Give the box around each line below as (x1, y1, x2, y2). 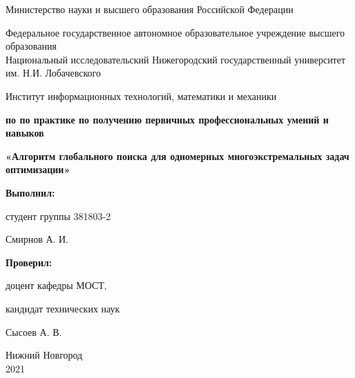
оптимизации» (6, 162, 70, 177)
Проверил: (6, 255, 52, 269)
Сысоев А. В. (6, 324, 62, 339)
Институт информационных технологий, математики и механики (6, 88, 277, 103)
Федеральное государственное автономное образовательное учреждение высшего (6, 25, 345, 39)
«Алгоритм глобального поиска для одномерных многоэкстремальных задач (6, 148, 349, 163)
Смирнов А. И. (6, 232, 69, 246)
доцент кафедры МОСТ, (6, 278, 107, 292)
